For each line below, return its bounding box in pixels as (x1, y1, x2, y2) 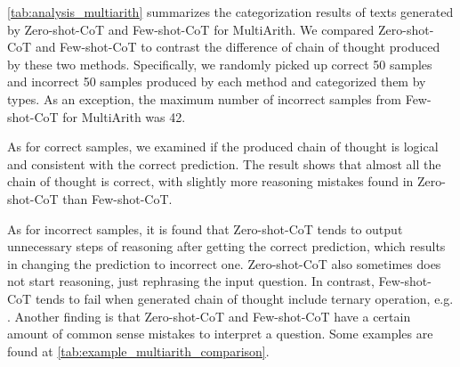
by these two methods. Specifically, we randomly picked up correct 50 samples (7, 54, 432, 73)
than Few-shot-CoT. (62, 189, 173, 208)
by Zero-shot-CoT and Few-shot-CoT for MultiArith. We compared (7, 20, 375, 38)
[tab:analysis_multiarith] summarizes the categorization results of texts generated (7, 3, 454, 20)
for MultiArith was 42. (62, 107, 186, 126)
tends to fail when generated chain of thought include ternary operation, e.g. (35, 289, 454, 307)
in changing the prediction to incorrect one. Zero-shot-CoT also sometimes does (7, 254, 441, 273)
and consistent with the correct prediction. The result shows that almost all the (7, 154, 441, 173)
